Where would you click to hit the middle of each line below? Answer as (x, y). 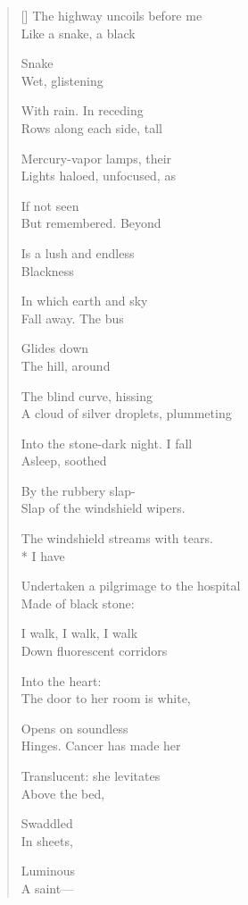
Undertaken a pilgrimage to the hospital (131, 586)
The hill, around (66, 365)
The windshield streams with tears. (117, 538)
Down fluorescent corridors (94, 651)
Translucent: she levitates (91, 775)
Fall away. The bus (72, 318)
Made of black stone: (78, 603)
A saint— (47, 888)
